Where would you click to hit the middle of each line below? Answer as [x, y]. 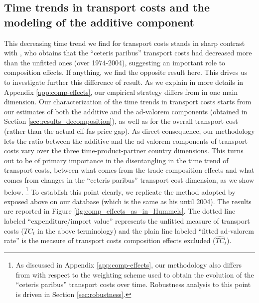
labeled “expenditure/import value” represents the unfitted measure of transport [127, 220]
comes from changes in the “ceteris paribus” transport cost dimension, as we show [129, 179]
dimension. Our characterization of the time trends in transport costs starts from [128, 102]
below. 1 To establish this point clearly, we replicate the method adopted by [120, 191]
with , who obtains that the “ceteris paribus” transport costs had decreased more [128, 53]
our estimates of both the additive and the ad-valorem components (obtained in [126, 111]
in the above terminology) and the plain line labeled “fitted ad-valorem [146, 230]
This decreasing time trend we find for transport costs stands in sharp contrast [125, 43]
